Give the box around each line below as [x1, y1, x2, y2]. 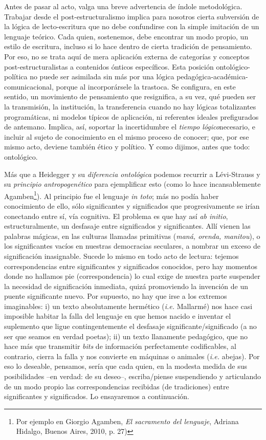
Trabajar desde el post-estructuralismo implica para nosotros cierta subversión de [4, 11, 259, 21]
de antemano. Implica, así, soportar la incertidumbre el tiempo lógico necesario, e [4, 121, 255, 132]
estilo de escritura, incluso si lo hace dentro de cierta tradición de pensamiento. [4, 41, 252, 52]
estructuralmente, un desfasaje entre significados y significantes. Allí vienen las [4, 221, 251, 231]
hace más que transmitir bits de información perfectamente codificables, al [4, 341, 236, 351]
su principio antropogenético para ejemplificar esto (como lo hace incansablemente [4, 179, 261, 189]
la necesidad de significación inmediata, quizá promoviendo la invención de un [4, 280, 248, 291]
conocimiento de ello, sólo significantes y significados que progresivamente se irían [4, 200, 260, 211]
